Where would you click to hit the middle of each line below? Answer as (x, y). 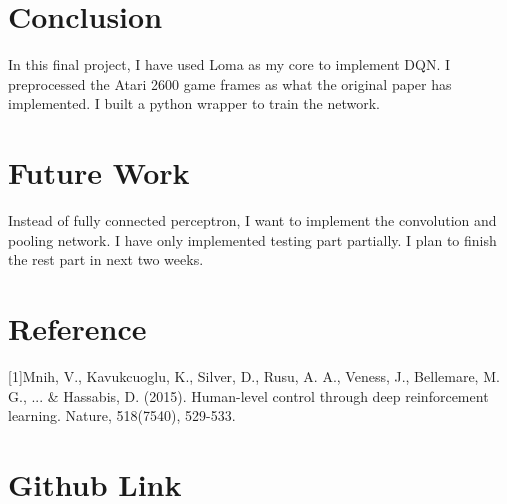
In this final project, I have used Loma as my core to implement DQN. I (229, 64)
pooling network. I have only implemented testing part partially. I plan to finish (252, 239)
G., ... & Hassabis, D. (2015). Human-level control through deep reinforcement (248, 395)
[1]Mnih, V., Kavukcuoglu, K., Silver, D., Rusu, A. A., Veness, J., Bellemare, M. (254, 375)
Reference (77, 328)
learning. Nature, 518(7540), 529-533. (122, 415)
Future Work (99, 172)
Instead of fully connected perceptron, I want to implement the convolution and (252, 220)
